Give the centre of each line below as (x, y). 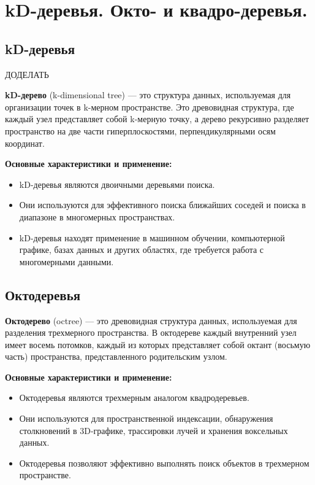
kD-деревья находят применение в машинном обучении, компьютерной (152, 237)
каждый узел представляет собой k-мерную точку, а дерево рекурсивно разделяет (157, 119)
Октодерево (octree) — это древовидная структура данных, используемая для (151, 320)
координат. (25, 143)
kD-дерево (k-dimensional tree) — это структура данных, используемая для (148, 95)
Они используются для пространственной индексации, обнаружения (146, 418)
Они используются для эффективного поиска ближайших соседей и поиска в (162, 205)
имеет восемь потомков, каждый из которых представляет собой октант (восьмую (158, 344)
